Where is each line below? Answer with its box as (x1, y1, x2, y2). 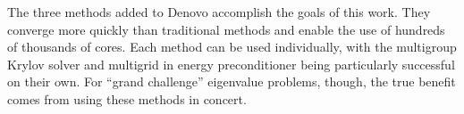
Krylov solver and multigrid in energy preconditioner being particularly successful (7, 54, 455, 73)
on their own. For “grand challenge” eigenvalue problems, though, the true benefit (7, 72, 456, 91)
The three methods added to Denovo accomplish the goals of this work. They (7, 3, 431, 20)
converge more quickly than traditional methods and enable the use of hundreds (7, 20, 445, 38)
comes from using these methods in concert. (7, 89, 247, 108)
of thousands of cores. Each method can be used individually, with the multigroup (7, 37, 457, 56)
